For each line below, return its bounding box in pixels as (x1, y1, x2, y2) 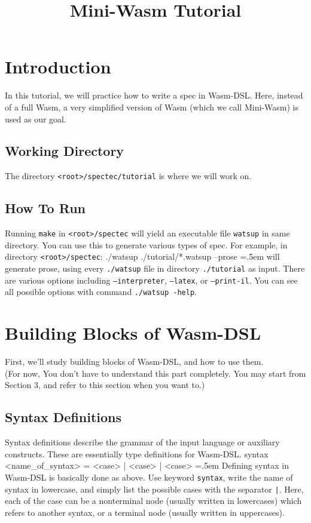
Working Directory (5, 141, 124, 160)
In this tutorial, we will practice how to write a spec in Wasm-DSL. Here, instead (5, 89, 303, 101)
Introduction (5, 54, 111, 79)
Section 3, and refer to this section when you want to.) (5, 379, 205, 391)
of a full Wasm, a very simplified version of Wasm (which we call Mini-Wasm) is (5, 100, 298, 113)
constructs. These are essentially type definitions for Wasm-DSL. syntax (5, 447, 269, 460)
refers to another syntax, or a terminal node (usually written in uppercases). (5, 506, 285, 518)
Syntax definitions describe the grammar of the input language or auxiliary (5, 436, 280, 448)
